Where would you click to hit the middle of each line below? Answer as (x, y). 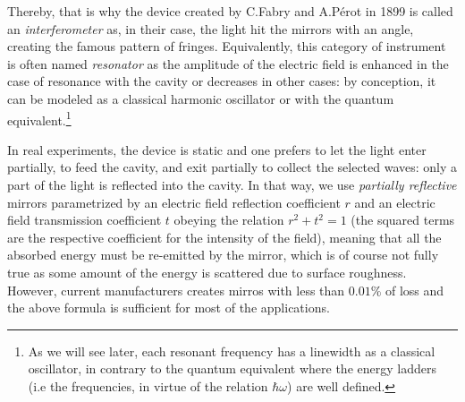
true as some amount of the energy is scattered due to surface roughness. (207, 272)
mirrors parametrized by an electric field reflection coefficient (174, 202)
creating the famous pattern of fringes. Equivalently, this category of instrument (227, 46)
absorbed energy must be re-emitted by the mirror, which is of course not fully (223, 255)
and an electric (395, 202)
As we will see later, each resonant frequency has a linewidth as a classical (232, 351)
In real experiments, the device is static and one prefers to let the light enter (217, 149)
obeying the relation (229, 220)
